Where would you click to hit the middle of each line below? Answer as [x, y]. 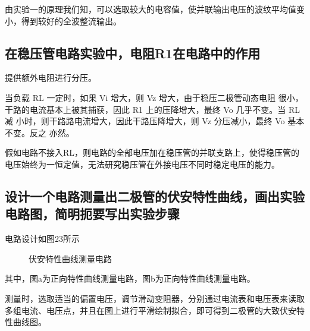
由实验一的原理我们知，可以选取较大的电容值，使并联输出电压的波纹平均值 [151, 9]
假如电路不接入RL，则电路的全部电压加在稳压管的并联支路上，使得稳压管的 [152, 152]
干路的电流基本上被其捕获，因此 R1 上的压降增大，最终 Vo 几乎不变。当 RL [153, 109]
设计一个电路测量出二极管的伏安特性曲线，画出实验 [155, 196]
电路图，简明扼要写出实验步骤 [92, 214]
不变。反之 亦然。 [40, 132]
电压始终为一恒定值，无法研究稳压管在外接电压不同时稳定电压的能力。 [142, 164]
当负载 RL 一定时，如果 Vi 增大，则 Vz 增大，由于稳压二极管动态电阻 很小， [154, 97]
